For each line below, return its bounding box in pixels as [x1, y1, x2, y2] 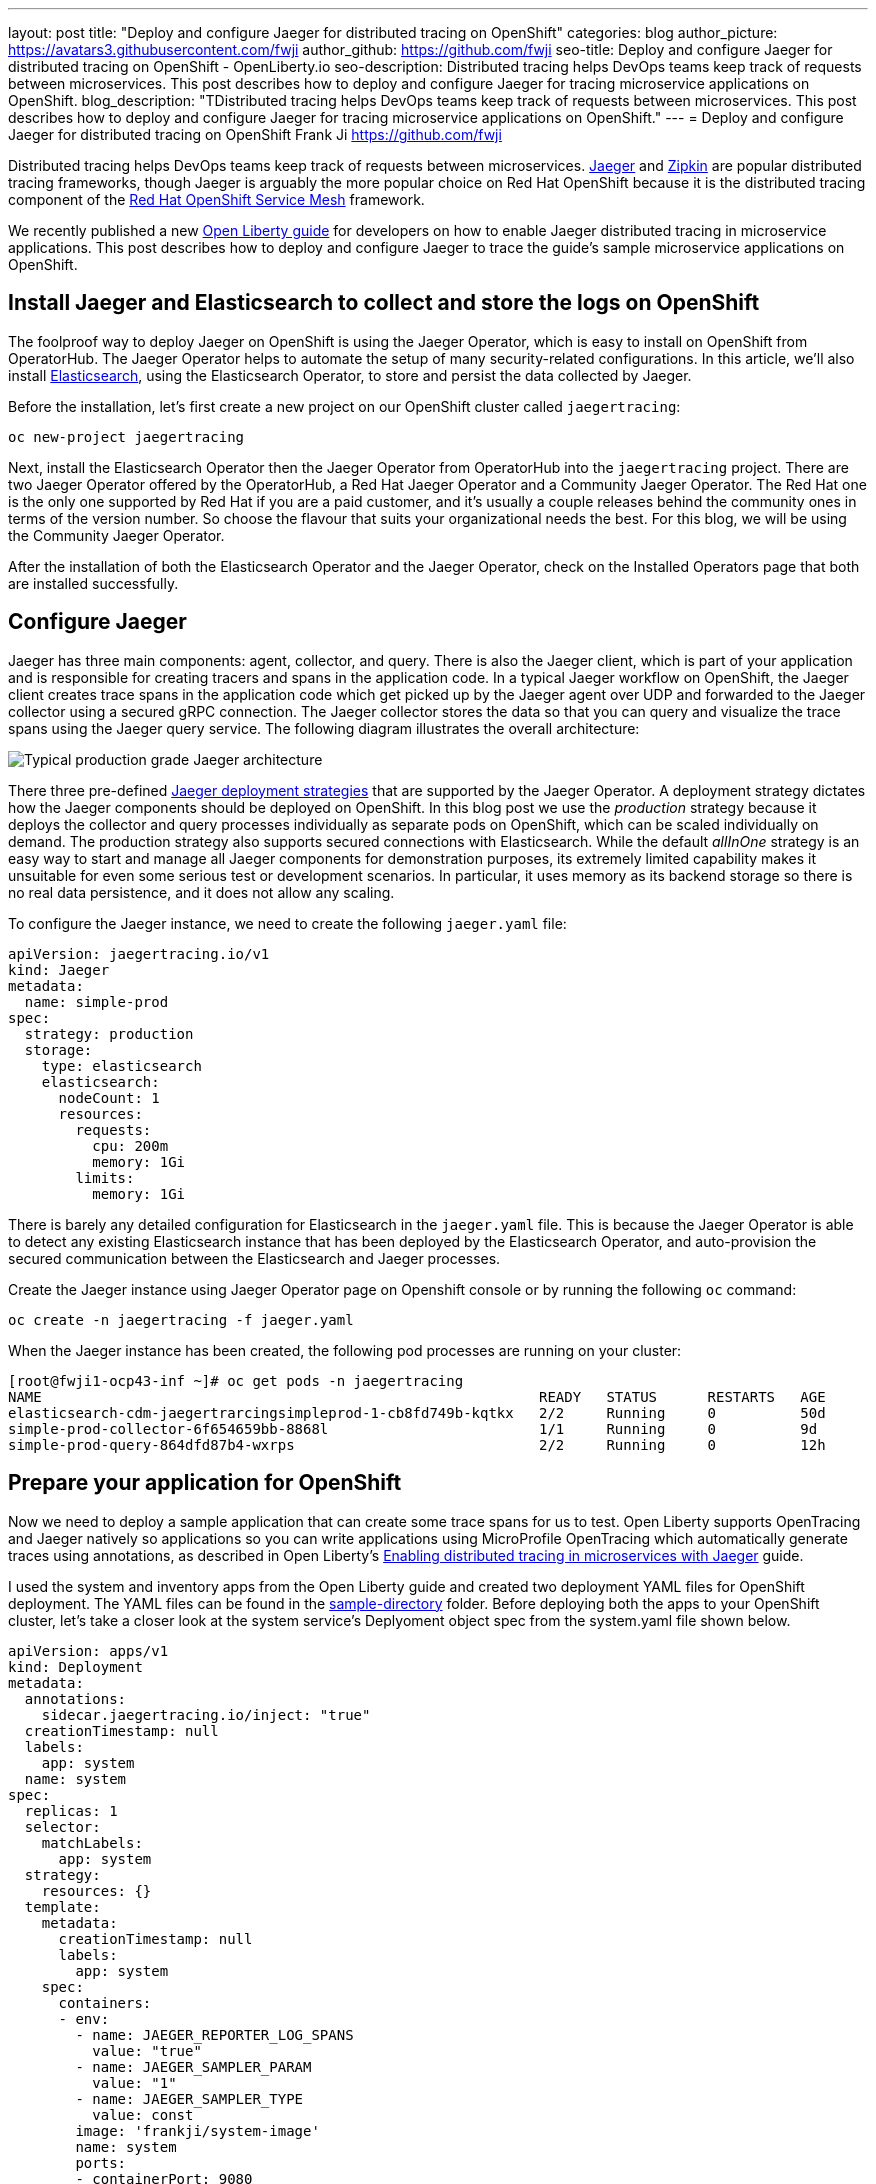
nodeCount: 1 [58, 1089, 160, 1106]
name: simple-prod [24, 993, 169, 1010]
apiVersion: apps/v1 [8, 1642, 169, 1659]
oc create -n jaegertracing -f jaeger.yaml [8, 1311, 354, 1328]
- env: [58, 2010, 110, 2027]
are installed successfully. [8, 574, 179, 592]
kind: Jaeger [8, 961, 110, 978]
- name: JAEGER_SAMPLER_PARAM [75, 2058, 312, 2075]
